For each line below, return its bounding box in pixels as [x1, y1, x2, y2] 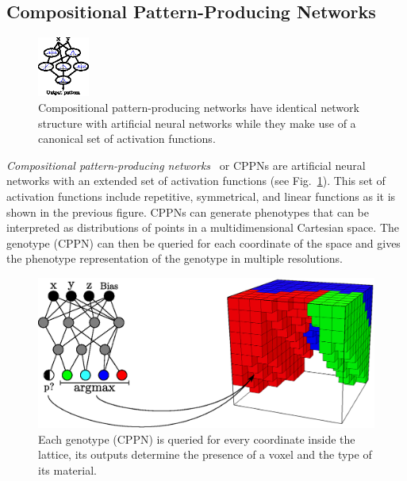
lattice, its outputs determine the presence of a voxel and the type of [38, 446, 372, 463]
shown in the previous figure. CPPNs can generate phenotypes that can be [6, 203, 369, 220]
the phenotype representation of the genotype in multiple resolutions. [6, 250, 343, 267]
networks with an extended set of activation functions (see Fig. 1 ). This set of [6, 172, 386, 189]
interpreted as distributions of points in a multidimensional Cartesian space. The [6, 219, 399, 236]
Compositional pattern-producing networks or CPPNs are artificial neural [6, 156, 366, 173]
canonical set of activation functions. [38, 130, 216, 147]
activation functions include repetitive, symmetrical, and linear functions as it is [6, 187, 396, 204]
